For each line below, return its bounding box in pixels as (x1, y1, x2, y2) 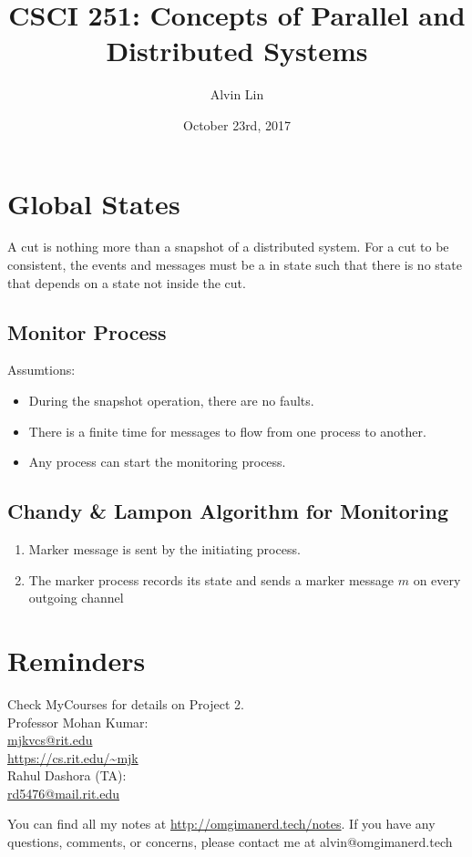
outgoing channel (28, 588, 124, 607)
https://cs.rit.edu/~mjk (7, 748, 139, 767)
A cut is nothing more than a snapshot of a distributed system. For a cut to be (7, 237, 449, 256)
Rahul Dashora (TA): (7, 766, 127, 785)
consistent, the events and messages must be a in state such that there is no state (7, 255, 462, 274)
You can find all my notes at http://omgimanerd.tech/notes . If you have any (7, 814, 436, 833)
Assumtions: (7, 360, 76, 379)
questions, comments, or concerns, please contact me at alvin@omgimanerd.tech (7, 832, 453, 852)
